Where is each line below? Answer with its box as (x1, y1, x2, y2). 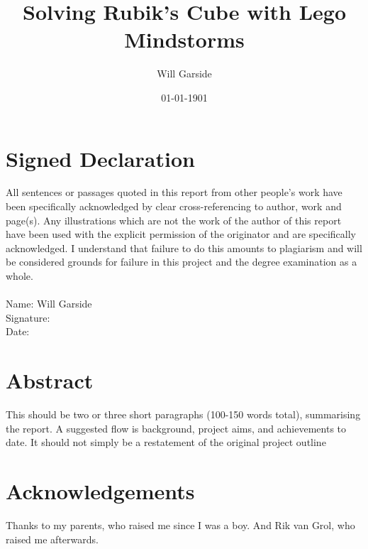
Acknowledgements (6, 477, 195, 506)
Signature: (6, 310, 50, 325)
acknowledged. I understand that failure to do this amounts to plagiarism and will (6, 240, 362, 255)
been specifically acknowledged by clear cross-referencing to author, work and (6, 199, 342, 214)
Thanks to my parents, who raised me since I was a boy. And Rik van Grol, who (6, 518, 355, 532)
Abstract (6, 366, 94, 395)
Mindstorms (124, 25, 245, 54)
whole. (6, 268, 33, 283)
